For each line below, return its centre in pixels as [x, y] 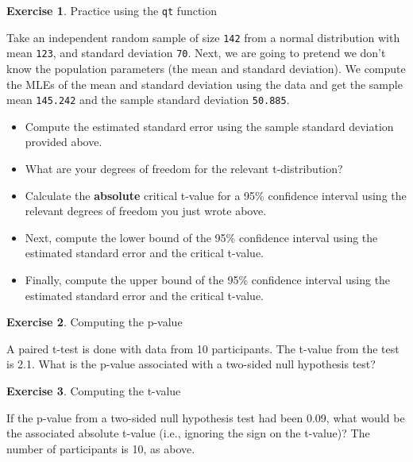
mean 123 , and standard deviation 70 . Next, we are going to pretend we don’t [196, 53]
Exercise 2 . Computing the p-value [95, 322]
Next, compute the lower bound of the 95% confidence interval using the [201, 237]
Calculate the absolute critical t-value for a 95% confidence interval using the [216, 195]
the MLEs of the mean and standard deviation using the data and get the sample [205, 84]
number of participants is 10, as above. [101, 448]
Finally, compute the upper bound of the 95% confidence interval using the [208, 279]
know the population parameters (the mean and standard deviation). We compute [206, 68]
